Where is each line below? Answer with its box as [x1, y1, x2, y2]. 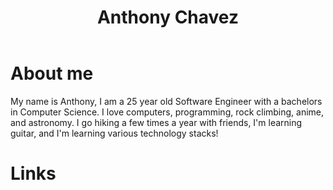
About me [10, 62, 94, 85]
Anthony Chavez [96, 6, 240, 29]
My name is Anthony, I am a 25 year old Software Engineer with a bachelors [10, 95, 323, 107]
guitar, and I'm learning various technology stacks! [10, 127, 219, 139]
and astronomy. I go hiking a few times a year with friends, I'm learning [10, 116, 303, 128]
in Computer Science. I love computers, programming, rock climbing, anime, [10, 106, 325, 118]
